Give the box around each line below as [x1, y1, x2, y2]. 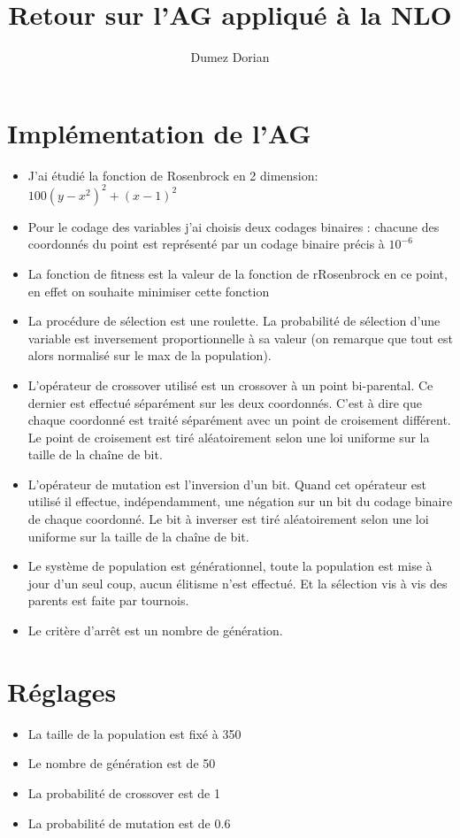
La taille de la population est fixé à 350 [27, 724, 241, 742]
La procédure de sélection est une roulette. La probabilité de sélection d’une [27, 311, 441, 330]
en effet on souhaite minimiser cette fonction [27, 281, 270, 300]
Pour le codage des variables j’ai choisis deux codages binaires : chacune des [27, 217, 440, 235]
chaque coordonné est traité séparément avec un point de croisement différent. [27, 411, 451, 429]
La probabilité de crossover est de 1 [27, 783, 220, 802]
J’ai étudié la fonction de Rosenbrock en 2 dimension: [27, 165, 318, 184]
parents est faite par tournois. [27, 591, 189, 610]
